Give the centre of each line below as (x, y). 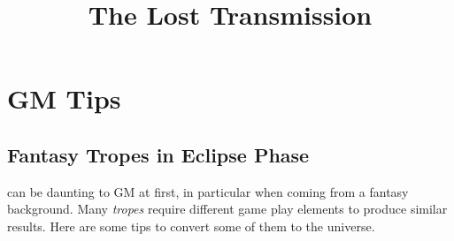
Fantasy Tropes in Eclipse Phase (158, 154)
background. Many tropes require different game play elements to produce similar (227, 209)
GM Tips (64, 98)
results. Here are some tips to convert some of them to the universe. (191, 226)
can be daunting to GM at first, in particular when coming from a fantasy (208, 191)
